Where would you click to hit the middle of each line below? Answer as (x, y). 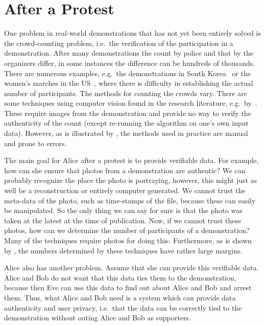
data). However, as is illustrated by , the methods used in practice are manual (126, 133)
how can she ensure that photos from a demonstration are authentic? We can (125, 170)
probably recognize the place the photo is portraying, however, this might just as (131, 180)
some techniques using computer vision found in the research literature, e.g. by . (131, 103)
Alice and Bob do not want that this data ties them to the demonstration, (120, 277)
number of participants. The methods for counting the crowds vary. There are (126, 93)
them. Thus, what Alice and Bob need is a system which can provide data (120, 297)
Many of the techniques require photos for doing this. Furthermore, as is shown (128, 240)
